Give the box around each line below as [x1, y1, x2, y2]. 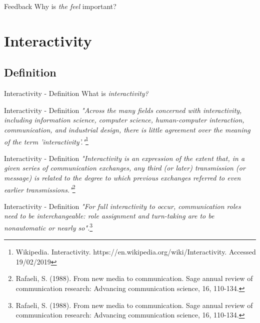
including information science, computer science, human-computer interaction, [4, 114, 244, 125]
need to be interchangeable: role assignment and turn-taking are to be [4, 210, 214, 221]
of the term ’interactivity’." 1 [4, 134, 88, 146]
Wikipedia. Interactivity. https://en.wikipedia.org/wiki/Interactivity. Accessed [15, 246, 256, 257]
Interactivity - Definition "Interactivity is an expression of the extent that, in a [4, 152, 245, 163]
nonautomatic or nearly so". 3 [4, 221, 93, 232]
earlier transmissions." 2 [4, 182, 75, 194]
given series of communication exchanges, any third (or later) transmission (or [4, 162, 245, 173]
